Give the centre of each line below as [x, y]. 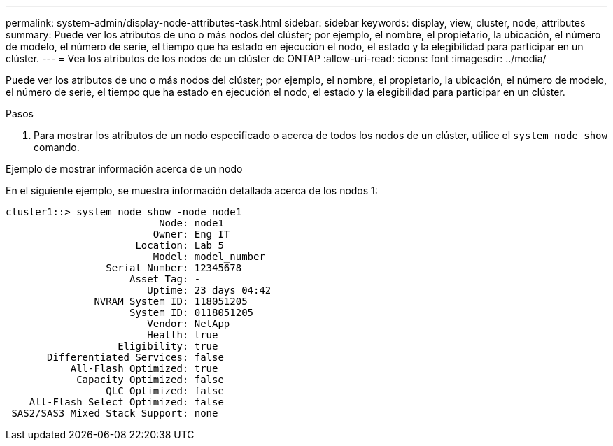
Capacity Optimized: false [150, 380]
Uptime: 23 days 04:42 [209, 290]
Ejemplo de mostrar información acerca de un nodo [124, 169]
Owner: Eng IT [191, 234]
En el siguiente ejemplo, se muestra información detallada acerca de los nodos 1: [192, 190]
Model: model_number [209, 257]
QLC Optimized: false [165, 391]
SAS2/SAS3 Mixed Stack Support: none [115, 413]
